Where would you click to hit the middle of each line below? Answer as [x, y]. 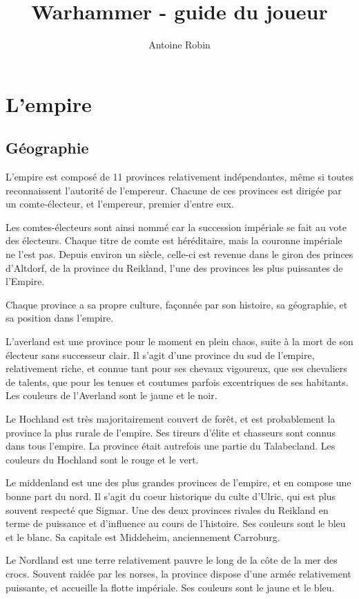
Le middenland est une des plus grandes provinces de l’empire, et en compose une [178, 482]
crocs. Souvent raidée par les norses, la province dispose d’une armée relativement [178, 573]
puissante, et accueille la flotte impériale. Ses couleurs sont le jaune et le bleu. [170, 587]
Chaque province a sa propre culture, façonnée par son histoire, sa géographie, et [177, 304]
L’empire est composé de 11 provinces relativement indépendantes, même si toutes [179, 177]
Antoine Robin [179, 45]
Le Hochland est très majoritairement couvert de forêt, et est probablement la [171, 419]
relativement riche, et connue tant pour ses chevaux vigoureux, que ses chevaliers [176, 368]
